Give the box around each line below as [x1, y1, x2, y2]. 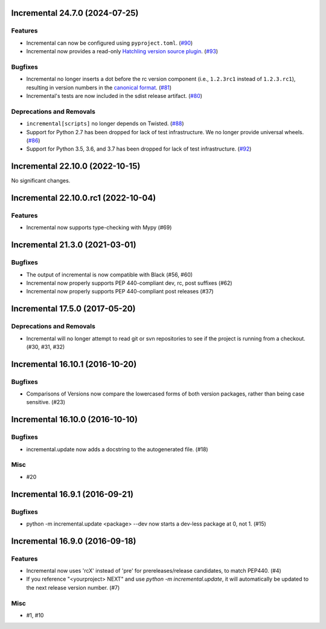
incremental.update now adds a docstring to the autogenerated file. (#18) [26, 445, 208, 453]
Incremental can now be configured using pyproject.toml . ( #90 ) [26, 39, 193, 47]
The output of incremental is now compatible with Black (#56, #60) [26, 271, 193, 278]
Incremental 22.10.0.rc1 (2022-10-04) [11, 193, 156, 203]
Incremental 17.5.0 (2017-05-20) [11, 304, 136, 314]
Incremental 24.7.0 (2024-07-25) [11, 8, 139, 18]
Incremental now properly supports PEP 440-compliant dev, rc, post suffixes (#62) [26, 279, 232, 287]
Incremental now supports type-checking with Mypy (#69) [26, 224, 172, 231]
